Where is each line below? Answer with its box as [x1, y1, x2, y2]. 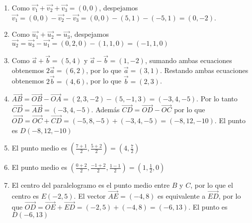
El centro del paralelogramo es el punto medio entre [11, 180, 170, 190]
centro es [11, 191, 39, 201]
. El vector [74, 191, 106, 201]
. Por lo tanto [196, 93, 238, 104]
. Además [91, 104, 120, 115]
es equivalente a [158, 191, 206, 201]
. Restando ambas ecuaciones [160, 65, 249, 75]
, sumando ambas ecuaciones [145, 55, 232, 66]
